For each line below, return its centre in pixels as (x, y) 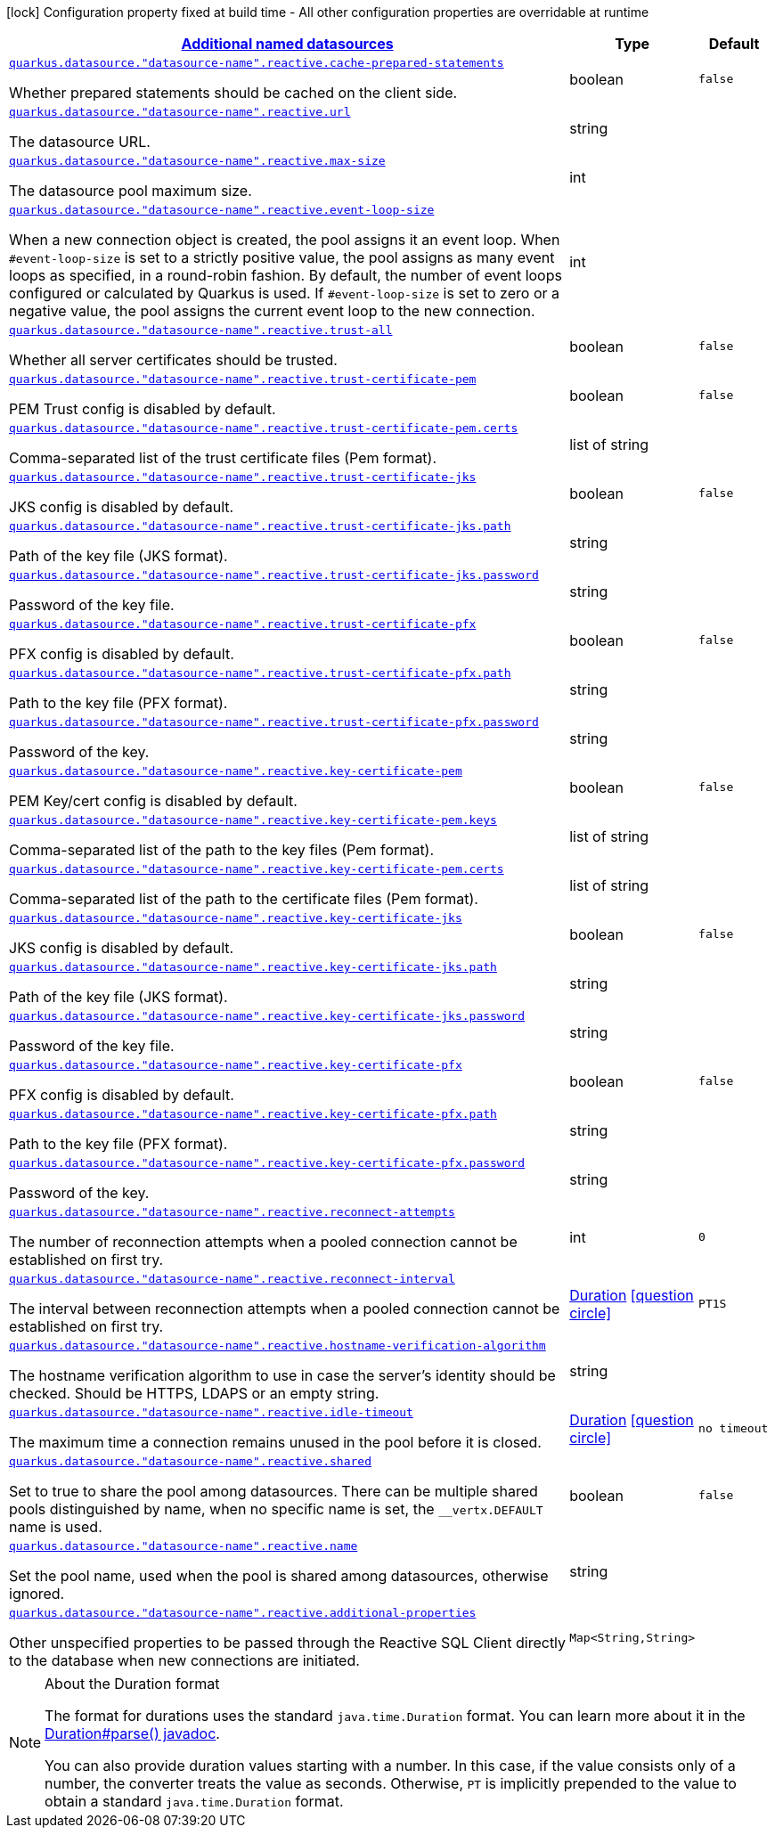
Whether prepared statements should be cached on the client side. (233, 93)
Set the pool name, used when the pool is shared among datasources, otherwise (279, 1576)
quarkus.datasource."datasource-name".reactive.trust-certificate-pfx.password (274, 722)
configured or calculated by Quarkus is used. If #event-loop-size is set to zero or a (284, 293)
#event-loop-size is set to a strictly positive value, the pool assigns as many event (282, 257)
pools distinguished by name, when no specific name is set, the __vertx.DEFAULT (276, 1509)
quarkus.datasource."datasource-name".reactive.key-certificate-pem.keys (253, 820)
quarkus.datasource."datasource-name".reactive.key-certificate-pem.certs (257, 869)
